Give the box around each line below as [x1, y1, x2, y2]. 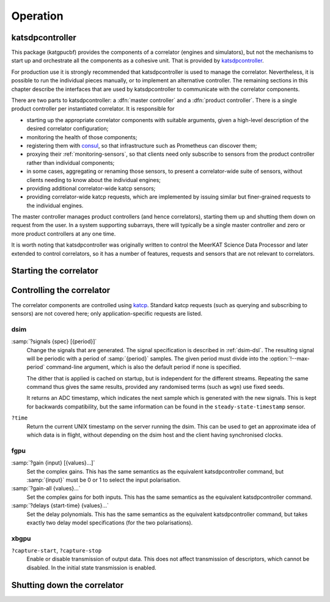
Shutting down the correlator [11, 580, 124, 590]
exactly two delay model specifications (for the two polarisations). [26, 519, 193, 526]
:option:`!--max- [269, 355, 310, 362]
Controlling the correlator [11, 285, 111, 296]
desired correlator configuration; [26, 125, 109, 132]
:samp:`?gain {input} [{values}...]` [11, 459, 95, 466]
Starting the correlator [11, 266, 98, 276]
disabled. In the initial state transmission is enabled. [26, 564, 157, 571]
